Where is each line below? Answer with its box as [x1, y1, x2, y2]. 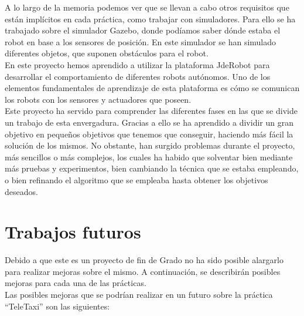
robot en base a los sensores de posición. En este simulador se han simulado [5, 35, 276, 48]
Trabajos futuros [5, 220, 141, 244]
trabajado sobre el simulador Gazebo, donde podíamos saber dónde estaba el [5, 24, 281, 36]
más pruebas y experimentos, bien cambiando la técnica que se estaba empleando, [5, 162, 299, 174]
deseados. [5, 185, 38, 197]
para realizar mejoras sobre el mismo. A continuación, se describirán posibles [5, 265, 281, 277]
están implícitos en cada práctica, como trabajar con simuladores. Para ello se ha [5, 12, 296, 25]
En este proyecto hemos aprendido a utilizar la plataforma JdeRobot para [5, 58, 270, 70]
